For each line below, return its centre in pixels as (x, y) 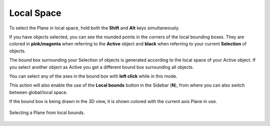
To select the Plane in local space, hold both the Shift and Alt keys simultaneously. (94, 28)
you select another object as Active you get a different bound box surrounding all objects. (102, 67)
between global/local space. (38, 92)
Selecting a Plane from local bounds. (47, 113)
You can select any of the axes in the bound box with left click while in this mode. (93, 76)
